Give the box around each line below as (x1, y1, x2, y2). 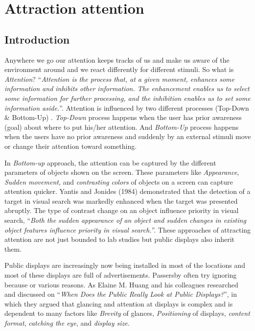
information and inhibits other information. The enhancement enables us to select (4, 83, 250, 94)
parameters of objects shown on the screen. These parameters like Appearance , (4, 167, 239, 177)
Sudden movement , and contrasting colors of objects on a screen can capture (4, 176, 233, 187)
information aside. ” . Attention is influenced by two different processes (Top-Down (4, 102, 249, 113)
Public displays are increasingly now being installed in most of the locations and (4, 260, 245, 270)
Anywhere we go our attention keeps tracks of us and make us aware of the (4, 54, 230, 65)
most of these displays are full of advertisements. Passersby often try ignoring (4, 270, 237, 280)
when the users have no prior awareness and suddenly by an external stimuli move (4, 131, 251, 142)
